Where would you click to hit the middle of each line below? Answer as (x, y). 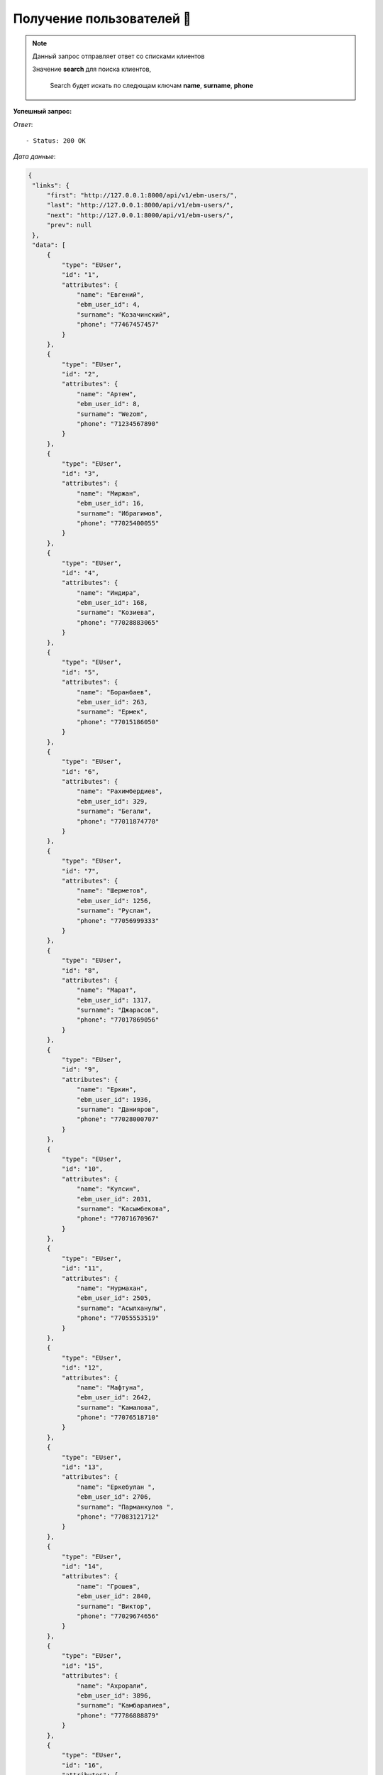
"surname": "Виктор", (114, 1606)
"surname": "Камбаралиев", (123, 1705)
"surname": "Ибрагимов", (120, 513)
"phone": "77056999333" (118, 921)
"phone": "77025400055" (118, 523)
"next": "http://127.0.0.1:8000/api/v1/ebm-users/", (140, 215)
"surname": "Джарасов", (118, 1010)
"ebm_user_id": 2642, (114, 1398)
